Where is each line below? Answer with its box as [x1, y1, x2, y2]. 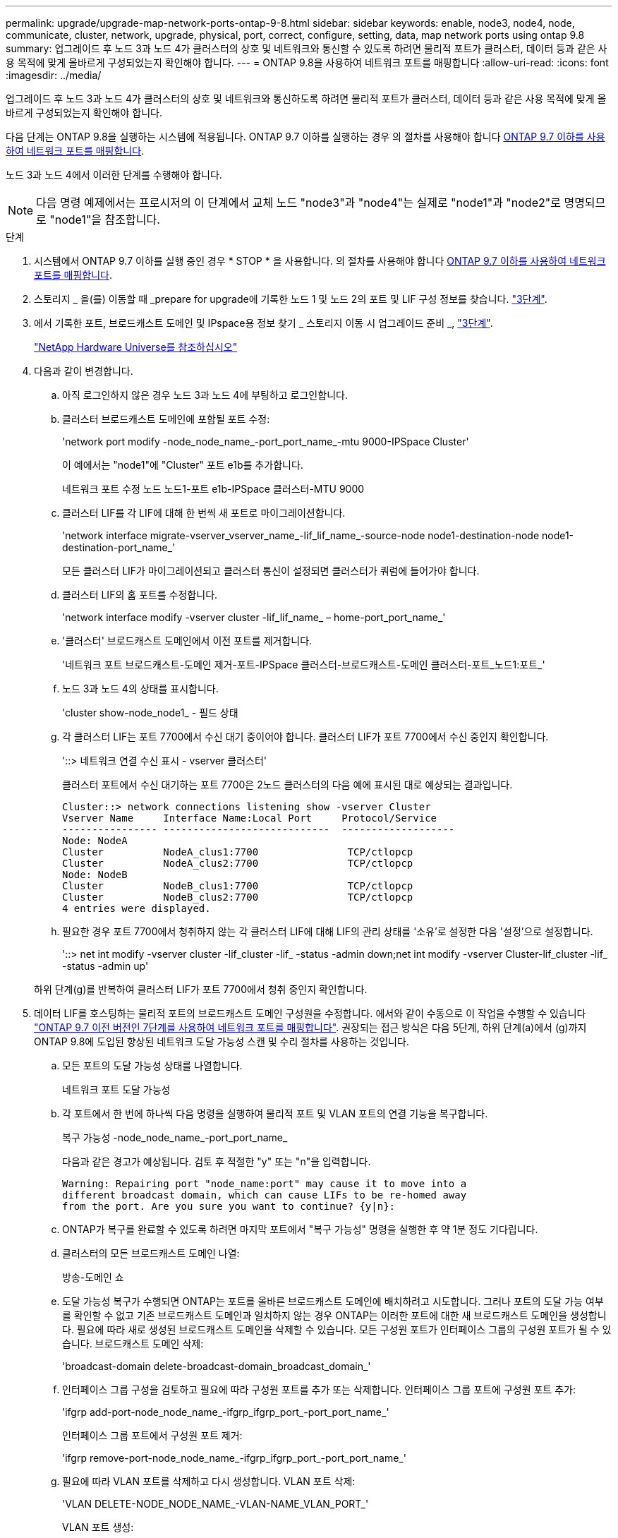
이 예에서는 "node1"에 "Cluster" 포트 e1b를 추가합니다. [62, 459, 303, 471]
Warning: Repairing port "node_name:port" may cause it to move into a [62, 1178, 467, 1189]
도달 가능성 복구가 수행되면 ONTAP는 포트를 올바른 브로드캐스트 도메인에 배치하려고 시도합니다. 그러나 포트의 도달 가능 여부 [62, 1295, 604, 1307]
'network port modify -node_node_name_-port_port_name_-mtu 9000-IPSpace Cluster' [62, 435, 469, 447]
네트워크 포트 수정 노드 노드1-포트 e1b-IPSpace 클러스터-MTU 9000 [62, 483, 365, 495]
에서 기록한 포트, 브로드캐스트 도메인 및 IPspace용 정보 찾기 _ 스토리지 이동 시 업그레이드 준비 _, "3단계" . [34, 317, 493, 329]
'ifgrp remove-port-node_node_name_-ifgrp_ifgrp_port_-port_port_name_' [62, 1452, 406, 1464]
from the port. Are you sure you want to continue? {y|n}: [62, 1201, 396, 1212]
